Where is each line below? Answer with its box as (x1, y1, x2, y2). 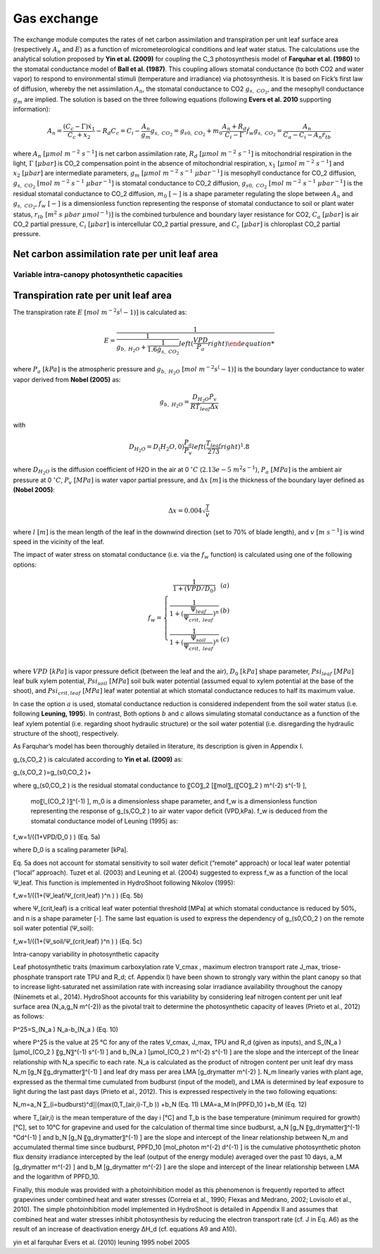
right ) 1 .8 (220, 441, 250, 451)
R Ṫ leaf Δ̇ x (190, 402, 219, 412)
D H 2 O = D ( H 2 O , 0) (129, 443, 184, 454)
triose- (321, 963, 341, 971)
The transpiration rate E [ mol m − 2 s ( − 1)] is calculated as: (13, 307, 187, 316)
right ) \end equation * (208, 340, 274, 348)
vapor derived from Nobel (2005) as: (13, 376, 121, 384)
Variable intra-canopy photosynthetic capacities (13, 270, 183, 280)
